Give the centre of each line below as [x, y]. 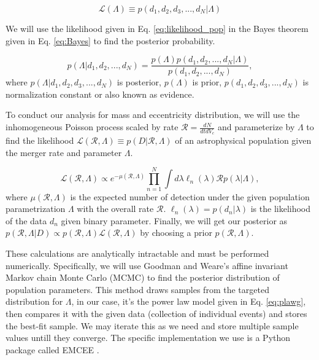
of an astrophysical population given [243, 140]
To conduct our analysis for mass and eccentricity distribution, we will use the [153, 115]
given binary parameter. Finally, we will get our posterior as [174, 220]
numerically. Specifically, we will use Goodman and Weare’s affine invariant [147, 265]
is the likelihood [281, 209]
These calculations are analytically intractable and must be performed [137, 253]
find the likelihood [40, 140]
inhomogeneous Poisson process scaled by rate [92, 127]
